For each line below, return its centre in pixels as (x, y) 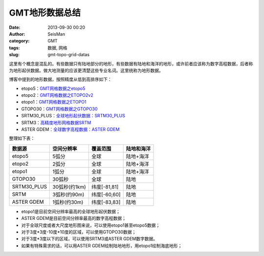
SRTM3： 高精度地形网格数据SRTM (56, 123)
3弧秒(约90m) (68, 194)
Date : (15, 27)
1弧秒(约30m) (68, 202)
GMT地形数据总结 (45, 13)
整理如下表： (22, 138)
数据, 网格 (57, 48)
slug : (14, 55)
